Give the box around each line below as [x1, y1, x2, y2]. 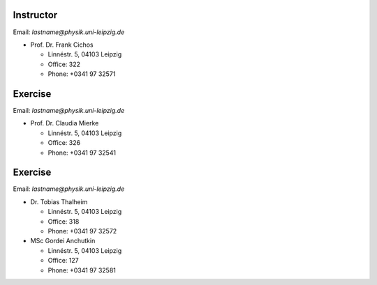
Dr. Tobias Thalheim [30, 197, 88, 206]
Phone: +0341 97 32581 [47, 265, 117, 275]
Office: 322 [47, 60, 80, 68]
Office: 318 [47, 217, 80, 226]
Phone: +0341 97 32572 [47, 227, 117, 236]
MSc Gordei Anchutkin [30, 237, 96, 245]
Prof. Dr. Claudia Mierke [30, 119, 99, 128]
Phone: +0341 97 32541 [47, 148, 117, 157]
